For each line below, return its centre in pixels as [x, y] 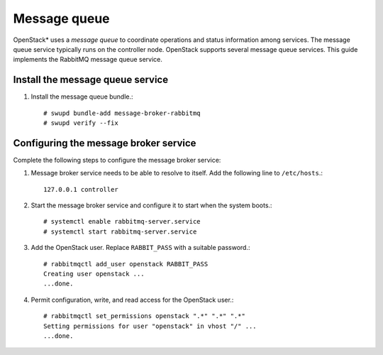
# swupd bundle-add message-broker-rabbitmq [122, 113]
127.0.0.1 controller [81, 189]
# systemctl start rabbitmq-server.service [120, 231]
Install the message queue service [91, 80]
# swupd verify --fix [81, 123]
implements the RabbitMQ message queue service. [88, 60]
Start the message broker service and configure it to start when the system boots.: [151, 205]
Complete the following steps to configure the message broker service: [117, 160]
